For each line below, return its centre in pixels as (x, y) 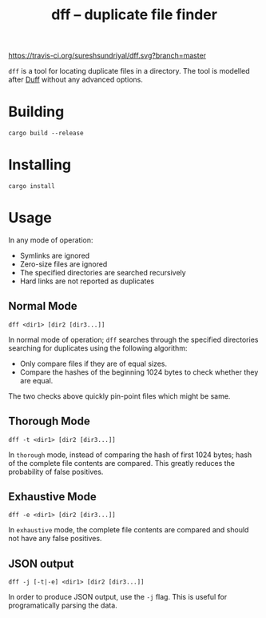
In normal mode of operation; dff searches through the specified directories (133, 339)
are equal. (36, 380)
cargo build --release (46, 134)
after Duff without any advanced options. (76, 80)
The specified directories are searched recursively (103, 273)
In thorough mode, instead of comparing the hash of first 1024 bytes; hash (130, 455)
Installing (40, 165)
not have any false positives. (55, 539)
